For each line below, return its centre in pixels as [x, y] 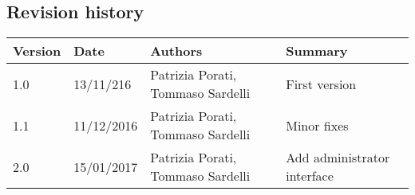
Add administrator [338, 158]
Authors [176, 51]
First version [321, 84]
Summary [317, 51]
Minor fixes [317, 125]
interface [310, 176]
